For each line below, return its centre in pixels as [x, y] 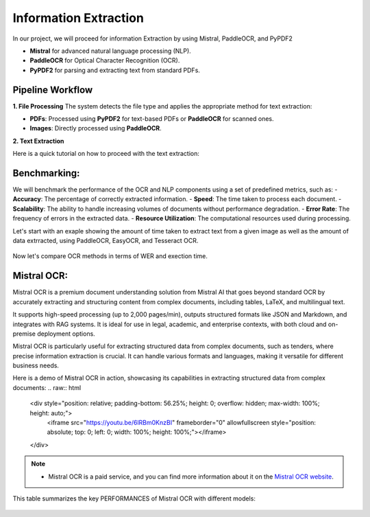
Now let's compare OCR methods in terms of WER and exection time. [110, 256]
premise [24, 334]
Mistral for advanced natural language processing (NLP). [110, 51]
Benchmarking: [46, 173]
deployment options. [66, 334]
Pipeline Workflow [53, 90]
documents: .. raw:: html [47, 387]
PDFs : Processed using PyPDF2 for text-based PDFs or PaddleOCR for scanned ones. [152, 119]
